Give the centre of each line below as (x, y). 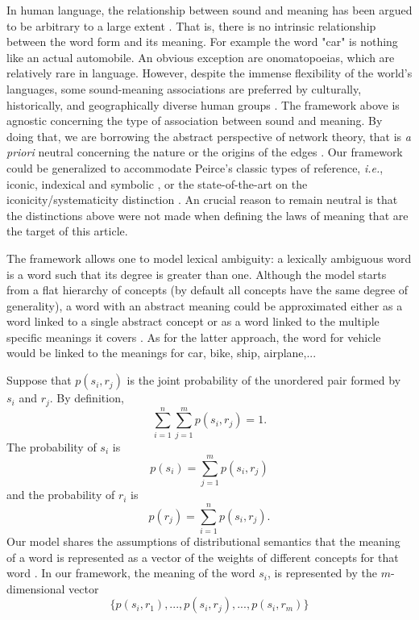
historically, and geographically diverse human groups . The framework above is (203, 104)
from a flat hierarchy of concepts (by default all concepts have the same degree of (207, 290)
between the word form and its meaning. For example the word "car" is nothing (202, 42)
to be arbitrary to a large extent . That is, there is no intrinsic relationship (191, 25)
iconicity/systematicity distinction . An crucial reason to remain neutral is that (202, 200)
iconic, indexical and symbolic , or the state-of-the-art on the (157, 183)
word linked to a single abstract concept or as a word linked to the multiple (193, 321)
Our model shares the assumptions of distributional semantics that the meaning (203, 541)
